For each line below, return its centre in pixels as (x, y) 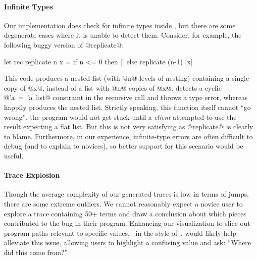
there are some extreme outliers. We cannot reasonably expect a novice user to (123, 203)
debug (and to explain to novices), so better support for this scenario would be (124, 146)
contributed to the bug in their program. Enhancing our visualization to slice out (127, 223)
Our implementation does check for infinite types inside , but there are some (120, 25)
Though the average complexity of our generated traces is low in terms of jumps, (127, 194)
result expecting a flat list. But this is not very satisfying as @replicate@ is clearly (129, 127)
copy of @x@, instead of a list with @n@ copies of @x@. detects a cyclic (113, 87)
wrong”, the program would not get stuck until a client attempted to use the (120, 117)
